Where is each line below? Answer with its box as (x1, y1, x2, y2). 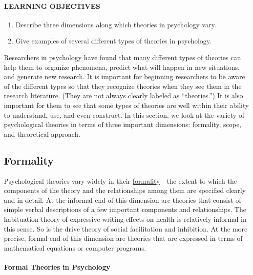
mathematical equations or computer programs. (4, 242, 146, 253)
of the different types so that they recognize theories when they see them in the (4, 81, 242, 91)
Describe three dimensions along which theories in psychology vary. (15, 19, 216, 29)
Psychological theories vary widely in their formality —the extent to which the (4, 175, 237, 186)
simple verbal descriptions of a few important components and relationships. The (4, 204, 247, 214)
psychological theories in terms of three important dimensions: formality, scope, (4, 119, 241, 129)
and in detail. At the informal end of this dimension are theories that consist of (4, 194, 241, 205)
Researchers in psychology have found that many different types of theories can (4, 52, 241, 62)
